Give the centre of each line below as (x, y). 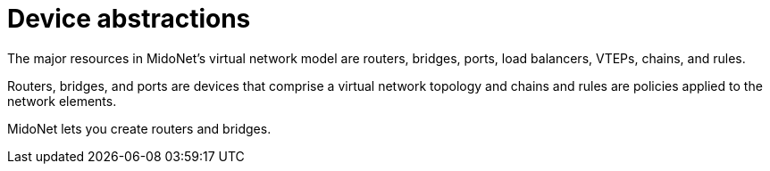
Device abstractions (129, 19)
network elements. (62, 101)
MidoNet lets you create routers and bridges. (139, 128)
